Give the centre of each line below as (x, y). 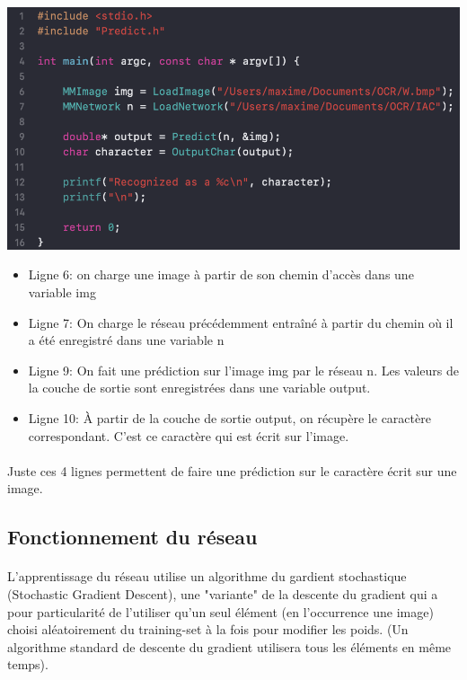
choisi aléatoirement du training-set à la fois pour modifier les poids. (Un (208, 629)
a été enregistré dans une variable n (126, 340)
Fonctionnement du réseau (132, 537)
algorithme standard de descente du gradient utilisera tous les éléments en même (229, 646)
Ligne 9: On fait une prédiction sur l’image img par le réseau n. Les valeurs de (244, 370)
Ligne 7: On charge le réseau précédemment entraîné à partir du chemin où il (241, 322)
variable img (62, 292)
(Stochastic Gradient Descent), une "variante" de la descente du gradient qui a (223, 593)
